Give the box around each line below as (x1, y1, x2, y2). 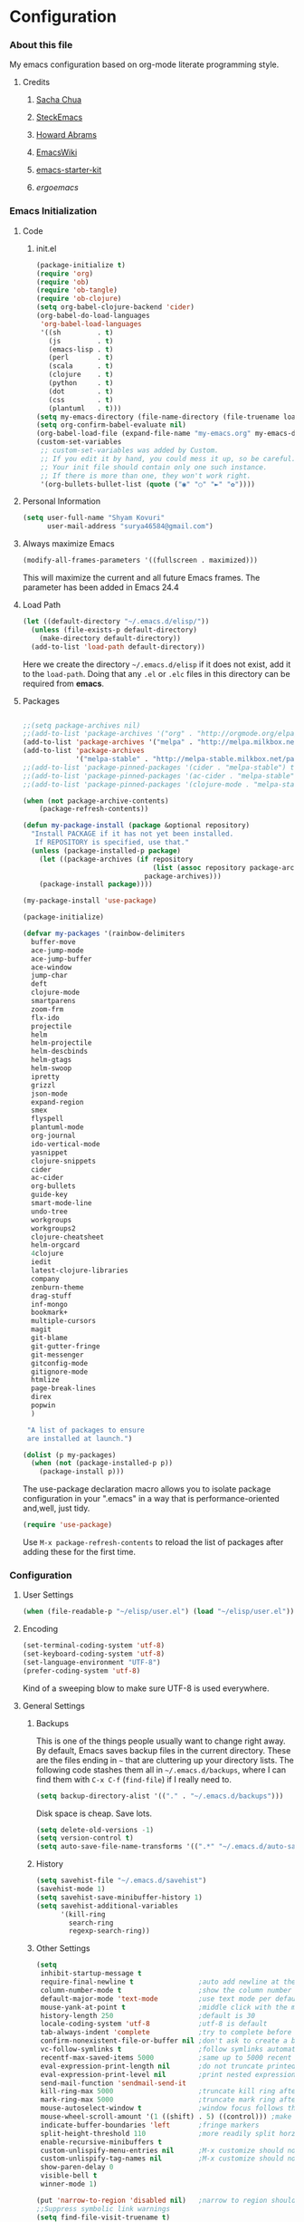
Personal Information (22, 496, 101, 507)
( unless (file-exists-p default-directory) (31, 625, 197, 634)
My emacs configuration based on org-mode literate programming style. (9, 59, 280, 70)
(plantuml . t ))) (48, 403, 122, 413)
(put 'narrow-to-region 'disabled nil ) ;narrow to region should (35, 2196, 296, 2205)
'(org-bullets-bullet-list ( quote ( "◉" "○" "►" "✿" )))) (40, 479, 256, 488)
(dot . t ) (48, 387, 114, 396)
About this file (9, 39, 73, 52)
